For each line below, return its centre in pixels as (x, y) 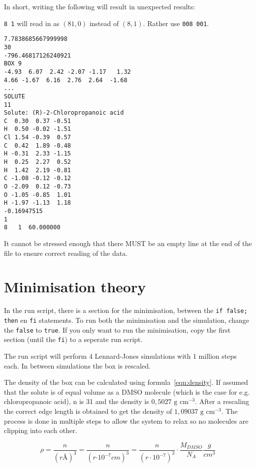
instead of (104, 23)
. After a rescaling (222, 401)
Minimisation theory (75, 287)
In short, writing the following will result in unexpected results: (100, 6)
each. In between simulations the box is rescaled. (77, 365)
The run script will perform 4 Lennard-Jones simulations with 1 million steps (120, 356)
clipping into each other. (41, 430)
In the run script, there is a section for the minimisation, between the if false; (126, 310)
